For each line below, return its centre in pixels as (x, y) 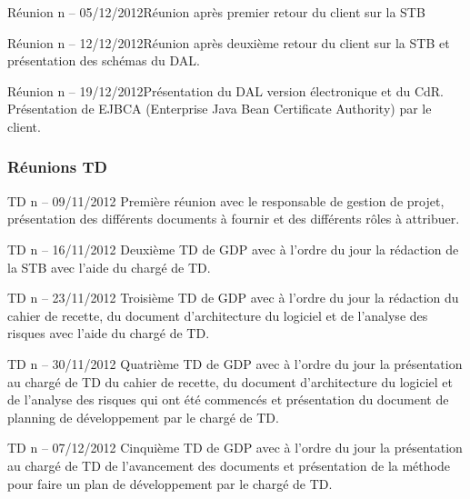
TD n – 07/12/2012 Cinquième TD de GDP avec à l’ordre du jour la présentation (235, 448)
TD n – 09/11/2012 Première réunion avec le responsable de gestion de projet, (226, 200)
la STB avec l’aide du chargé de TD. (109, 267)
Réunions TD (57, 167)
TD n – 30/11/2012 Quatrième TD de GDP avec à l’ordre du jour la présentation (235, 363)
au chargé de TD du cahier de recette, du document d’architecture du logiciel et (230, 381)
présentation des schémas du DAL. (104, 60)
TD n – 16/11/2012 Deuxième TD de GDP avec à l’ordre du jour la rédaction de (233, 249)
